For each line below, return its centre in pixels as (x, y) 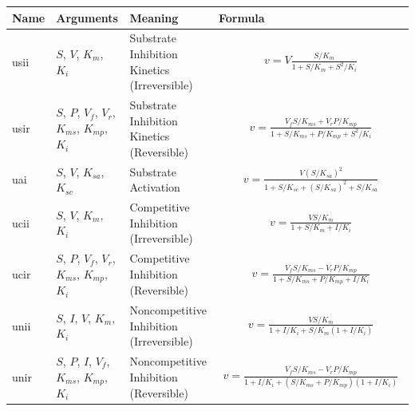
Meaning (154, 17)
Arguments (87, 17)
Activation (155, 187)
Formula (241, 17)
